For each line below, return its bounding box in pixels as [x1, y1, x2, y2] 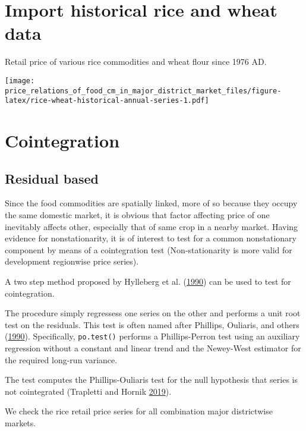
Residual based [5, 169, 99, 187]
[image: [5, 76, 35, 85]
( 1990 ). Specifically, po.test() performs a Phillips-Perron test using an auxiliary [5, 330, 300, 342]
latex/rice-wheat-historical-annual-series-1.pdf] [5, 96, 209, 105]
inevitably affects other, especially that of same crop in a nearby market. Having [5, 220, 298, 232]
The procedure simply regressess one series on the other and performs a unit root [5, 307, 301, 319]
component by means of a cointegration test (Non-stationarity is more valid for [5, 243, 292, 256]
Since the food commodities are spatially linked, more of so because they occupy [5, 197, 298, 209]
